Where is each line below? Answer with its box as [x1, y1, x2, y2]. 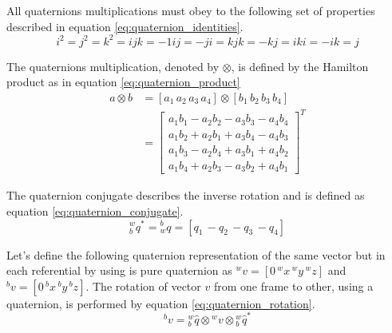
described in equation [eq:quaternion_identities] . [6, 18, 244, 34]
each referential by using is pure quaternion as [6, 262, 232, 279]
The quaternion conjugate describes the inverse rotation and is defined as [6, 187, 365, 204]
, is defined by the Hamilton [231, 57, 369, 74]
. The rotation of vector [85, 277, 201, 294]
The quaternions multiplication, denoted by [6, 57, 220, 74]
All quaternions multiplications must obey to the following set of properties [6, 2, 375, 18]
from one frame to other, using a [213, 277, 374, 294]
